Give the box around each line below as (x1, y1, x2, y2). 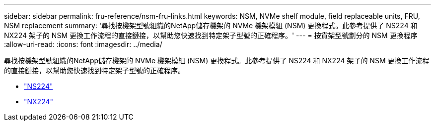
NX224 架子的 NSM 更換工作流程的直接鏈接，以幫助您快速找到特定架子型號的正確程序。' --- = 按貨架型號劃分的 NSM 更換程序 (4, 31, 418, 40)
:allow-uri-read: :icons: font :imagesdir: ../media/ (4, 40, 162, 48)
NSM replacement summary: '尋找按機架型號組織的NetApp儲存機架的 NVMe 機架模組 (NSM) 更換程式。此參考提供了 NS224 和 (4, 21, 418, 30)
